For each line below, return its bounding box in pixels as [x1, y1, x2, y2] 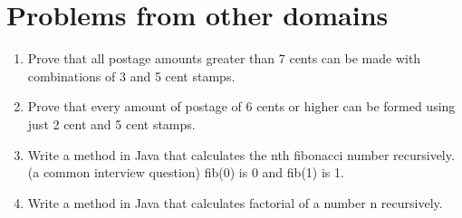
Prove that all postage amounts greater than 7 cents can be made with [27, 49, 421, 68]
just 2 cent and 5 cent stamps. [27, 114, 196, 133]
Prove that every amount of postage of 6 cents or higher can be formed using [27, 97, 456, 116]
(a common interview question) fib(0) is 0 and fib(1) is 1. [27, 163, 344, 182]
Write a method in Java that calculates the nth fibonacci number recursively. [27, 145, 455, 164]
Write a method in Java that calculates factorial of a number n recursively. [27, 193, 443, 212]
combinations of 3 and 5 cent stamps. [27, 66, 236, 85]
